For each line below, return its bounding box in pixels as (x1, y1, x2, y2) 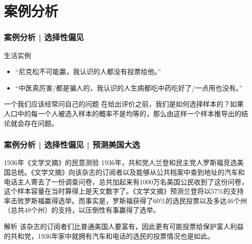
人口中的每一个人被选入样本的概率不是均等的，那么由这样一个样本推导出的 (4, 108, 241, 118)
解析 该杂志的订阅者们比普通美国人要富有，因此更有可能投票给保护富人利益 (4, 221, 244, 231)
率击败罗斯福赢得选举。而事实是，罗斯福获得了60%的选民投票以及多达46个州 (4, 195, 247, 205)
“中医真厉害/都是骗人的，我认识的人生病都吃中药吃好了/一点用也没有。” (15, 82, 243, 92)
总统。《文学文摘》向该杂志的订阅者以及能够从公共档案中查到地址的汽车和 (10, 167, 245, 177)
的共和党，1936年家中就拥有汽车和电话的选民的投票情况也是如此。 (4, 230, 214, 241)
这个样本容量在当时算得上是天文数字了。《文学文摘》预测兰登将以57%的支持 (4, 186, 244, 196)
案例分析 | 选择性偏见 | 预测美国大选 (4, 138, 140, 151)
